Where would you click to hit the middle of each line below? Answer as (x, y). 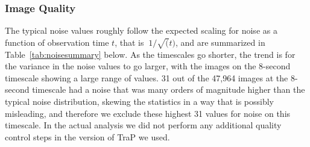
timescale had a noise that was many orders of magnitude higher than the (169, 89)
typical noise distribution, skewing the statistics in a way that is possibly (140, 101)
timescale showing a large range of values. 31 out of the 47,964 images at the (147, 77)
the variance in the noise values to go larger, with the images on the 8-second (148, 66)
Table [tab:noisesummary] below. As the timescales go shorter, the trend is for (150, 54)
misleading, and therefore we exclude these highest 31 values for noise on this (148, 113)
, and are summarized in (220, 42)
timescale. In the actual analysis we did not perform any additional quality (143, 125)
